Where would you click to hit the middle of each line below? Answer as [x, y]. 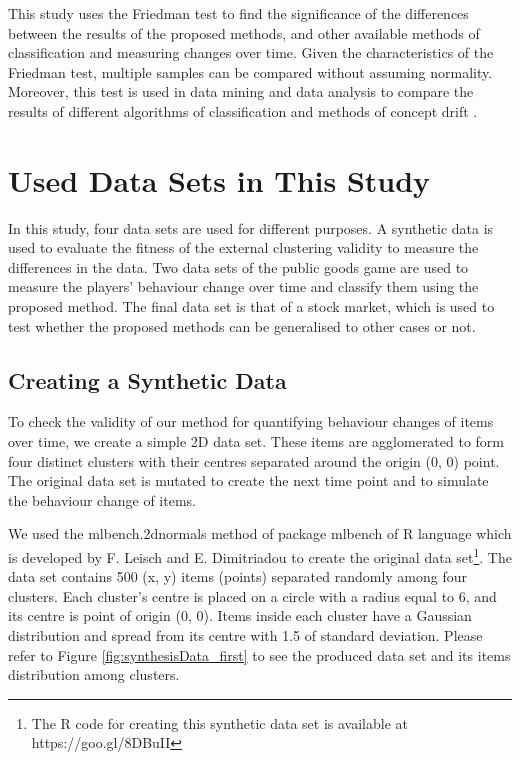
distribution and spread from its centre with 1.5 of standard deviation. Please [245, 635]
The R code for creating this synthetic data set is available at [220, 722]
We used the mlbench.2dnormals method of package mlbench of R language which [260, 533]
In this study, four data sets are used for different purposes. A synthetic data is [251, 227]
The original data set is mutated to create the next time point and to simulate [248, 480]
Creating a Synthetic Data [147, 379]
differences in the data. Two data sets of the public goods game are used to [238, 266]
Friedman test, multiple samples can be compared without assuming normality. [250, 71]
